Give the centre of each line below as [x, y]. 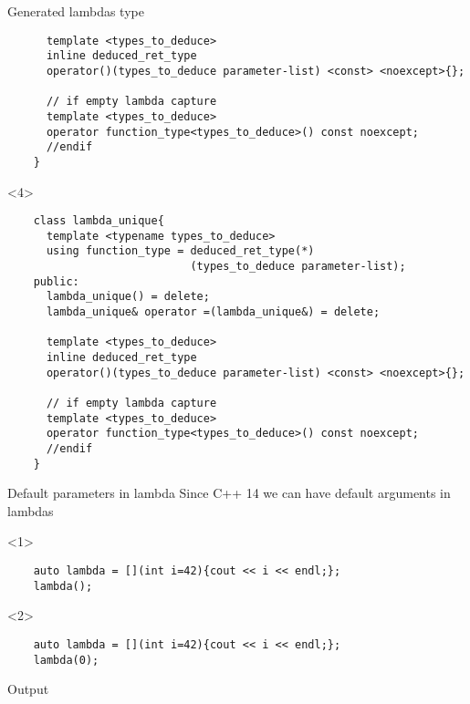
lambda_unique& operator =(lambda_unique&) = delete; [213, 312]
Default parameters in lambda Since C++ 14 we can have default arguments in [229, 493]
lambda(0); [66, 660]
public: [56, 281]
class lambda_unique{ [99, 221]
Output [28, 689]
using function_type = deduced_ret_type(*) [180, 251]
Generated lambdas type [76, 11]
